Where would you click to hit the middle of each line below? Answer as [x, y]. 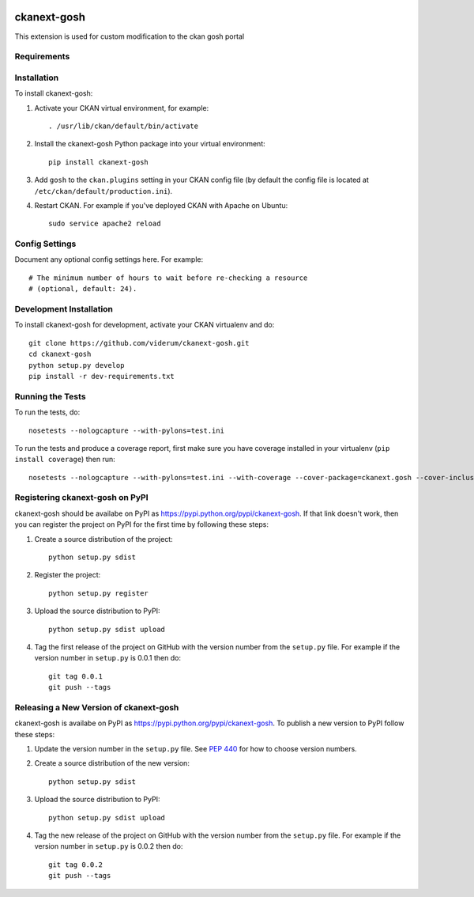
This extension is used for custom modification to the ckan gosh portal [130, 36]
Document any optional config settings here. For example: [109, 259]
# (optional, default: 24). [83, 289]
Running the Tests [50, 396]
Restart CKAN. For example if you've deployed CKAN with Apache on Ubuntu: [161, 205]
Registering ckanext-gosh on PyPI [82, 498]
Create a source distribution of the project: [103, 539]
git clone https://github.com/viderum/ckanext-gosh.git [139, 343]
